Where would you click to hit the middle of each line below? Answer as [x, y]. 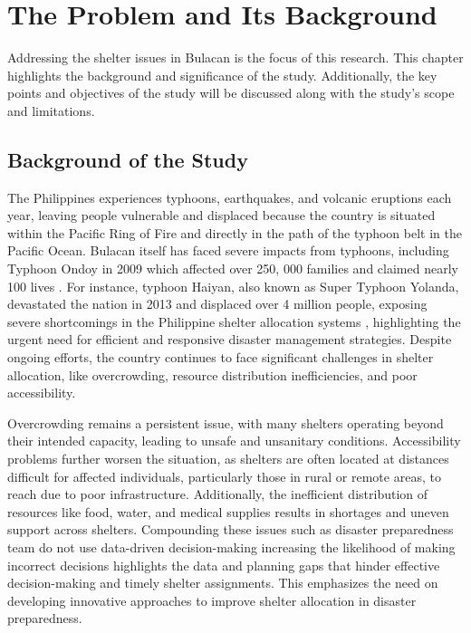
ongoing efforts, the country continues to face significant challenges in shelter [221, 357]
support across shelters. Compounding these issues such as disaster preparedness [231, 529]
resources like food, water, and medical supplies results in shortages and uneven [228, 511]
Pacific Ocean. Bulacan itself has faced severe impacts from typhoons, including [228, 250]
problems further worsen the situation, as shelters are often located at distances [228, 459]
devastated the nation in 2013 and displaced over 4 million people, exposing [217, 304]
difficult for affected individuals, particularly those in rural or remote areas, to [224, 476]
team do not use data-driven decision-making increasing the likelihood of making [231, 547]
